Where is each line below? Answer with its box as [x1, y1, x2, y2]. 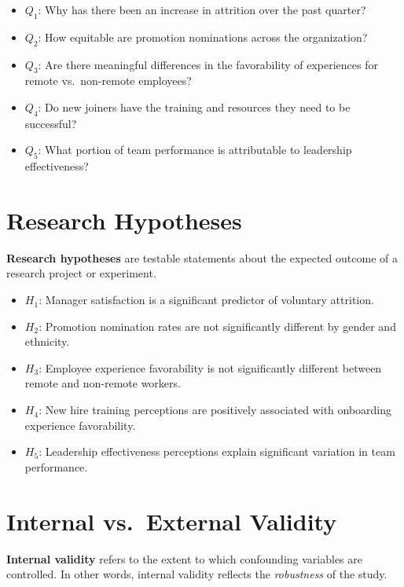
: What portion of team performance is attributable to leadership [38, 141, 352, 158]
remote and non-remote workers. [24, 375, 181, 391]
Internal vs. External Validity [6, 504, 337, 537]
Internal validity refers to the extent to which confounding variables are [6, 550, 362, 567]
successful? [24, 115, 77, 131]
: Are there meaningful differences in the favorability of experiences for [38, 56, 379, 72]
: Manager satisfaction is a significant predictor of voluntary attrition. [39, 292, 374, 308]
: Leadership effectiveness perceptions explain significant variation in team [39, 443, 395, 460]
